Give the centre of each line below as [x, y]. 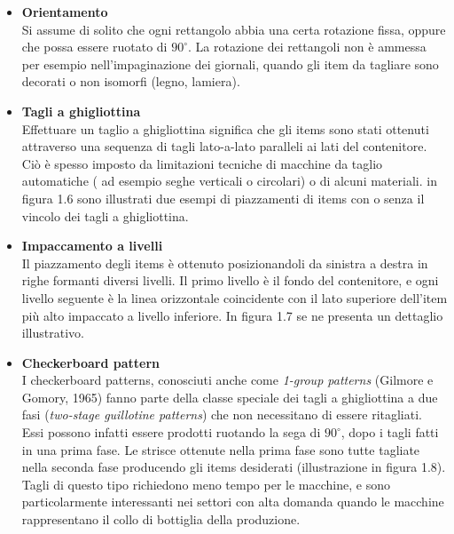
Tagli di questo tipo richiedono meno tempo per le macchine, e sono [206, 484]
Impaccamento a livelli [92, 246]
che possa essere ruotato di [94, 47]
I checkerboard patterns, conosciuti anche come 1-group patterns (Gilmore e [227, 380]
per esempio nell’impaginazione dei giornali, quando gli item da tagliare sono [230, 64]
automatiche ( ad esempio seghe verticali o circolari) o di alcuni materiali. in [229, 181]
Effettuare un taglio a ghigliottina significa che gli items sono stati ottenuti [225, 128]
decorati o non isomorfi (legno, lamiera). [131, 81]
